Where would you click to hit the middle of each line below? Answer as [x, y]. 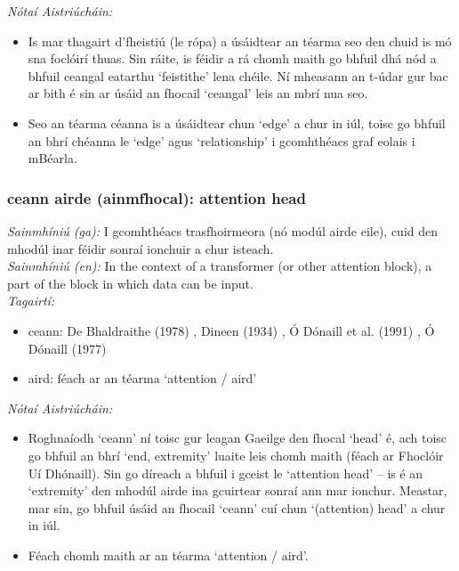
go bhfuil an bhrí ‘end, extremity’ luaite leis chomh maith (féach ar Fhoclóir [236, 455]
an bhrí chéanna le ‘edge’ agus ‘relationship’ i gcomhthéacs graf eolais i [221, 140]
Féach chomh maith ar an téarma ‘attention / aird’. [168, 555]
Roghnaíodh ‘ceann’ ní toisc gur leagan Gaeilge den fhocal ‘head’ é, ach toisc [238, 438]
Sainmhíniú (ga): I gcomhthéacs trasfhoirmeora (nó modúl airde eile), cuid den [223, 230]
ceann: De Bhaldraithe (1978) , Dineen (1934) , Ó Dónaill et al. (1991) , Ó [231, 330]
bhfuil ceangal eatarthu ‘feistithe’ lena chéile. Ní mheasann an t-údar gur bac [238, 75]
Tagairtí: [31, 301]
